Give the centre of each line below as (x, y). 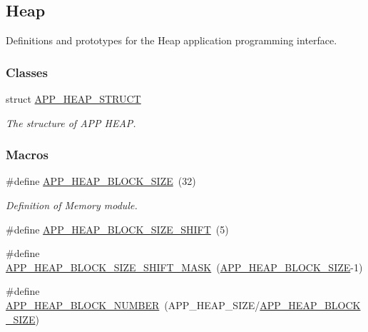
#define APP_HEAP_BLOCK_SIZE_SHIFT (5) (117, 229)
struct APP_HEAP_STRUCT (73, 99)
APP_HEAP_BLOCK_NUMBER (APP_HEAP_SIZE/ (133, 305)
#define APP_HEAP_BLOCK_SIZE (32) (101, 181)
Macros (27, 155)
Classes (27, 72)
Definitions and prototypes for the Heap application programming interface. (172, 40)
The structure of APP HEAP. (71, 122)
